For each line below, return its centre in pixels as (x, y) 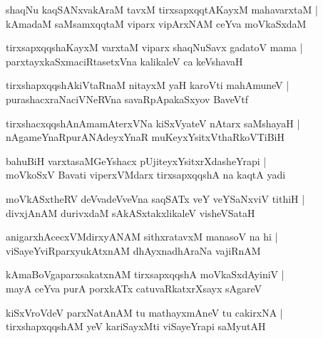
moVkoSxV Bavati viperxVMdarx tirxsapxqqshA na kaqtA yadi (146, 175)
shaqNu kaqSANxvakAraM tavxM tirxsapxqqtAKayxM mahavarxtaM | (162, 9)
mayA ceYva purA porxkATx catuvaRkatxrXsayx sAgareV (134, 288)
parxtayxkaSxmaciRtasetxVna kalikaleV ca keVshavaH (124, 61)
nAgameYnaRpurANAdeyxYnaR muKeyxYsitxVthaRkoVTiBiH (145, 137)
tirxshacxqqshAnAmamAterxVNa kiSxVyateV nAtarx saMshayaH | (153, 123)
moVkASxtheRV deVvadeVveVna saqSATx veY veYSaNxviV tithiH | (155, 198)
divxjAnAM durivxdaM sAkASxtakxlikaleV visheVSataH (130, 212)
